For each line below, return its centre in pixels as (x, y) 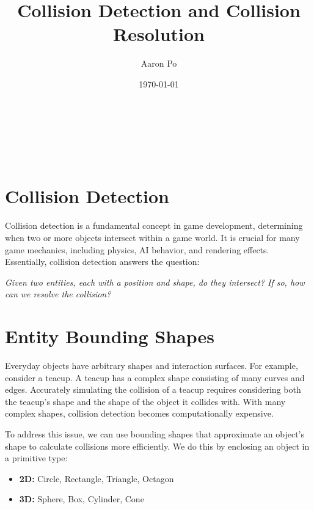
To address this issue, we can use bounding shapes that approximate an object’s (155, 434)
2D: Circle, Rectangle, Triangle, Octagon (97, 478)
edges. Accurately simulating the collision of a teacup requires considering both (153, 389)
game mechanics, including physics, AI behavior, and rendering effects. (137, 249)
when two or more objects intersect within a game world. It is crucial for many (152, 237)
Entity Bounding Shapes (110, 336)
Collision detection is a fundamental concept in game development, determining (154, 225)
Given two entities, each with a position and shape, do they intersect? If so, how (155, 282)
